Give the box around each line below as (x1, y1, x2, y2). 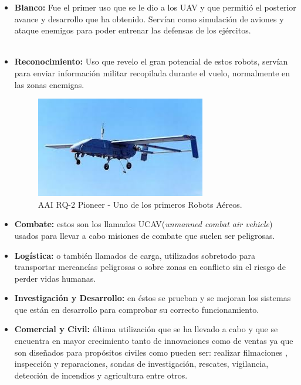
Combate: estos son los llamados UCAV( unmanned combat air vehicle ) (14, 218, 273, 230)
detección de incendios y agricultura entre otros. (14, 369, 188, 381)
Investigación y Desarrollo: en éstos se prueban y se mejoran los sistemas (14, 292, 291, 304)
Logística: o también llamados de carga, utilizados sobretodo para (14, 249, 255, 261)
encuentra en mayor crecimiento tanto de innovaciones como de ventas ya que (14, 335, 293, 347)
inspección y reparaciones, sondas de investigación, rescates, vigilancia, (14, 357, 269, 370)
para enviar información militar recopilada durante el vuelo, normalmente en (14, 66, 290, 79)
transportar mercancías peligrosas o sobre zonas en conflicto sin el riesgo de (14, 261, 286, 273)
